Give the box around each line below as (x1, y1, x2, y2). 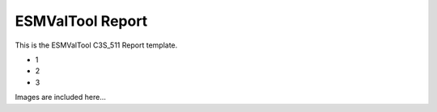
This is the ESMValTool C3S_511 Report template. (15, 40, 178, 50)
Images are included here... (15, 93, 107, 102)
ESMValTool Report (15, 12, 148, 30)
